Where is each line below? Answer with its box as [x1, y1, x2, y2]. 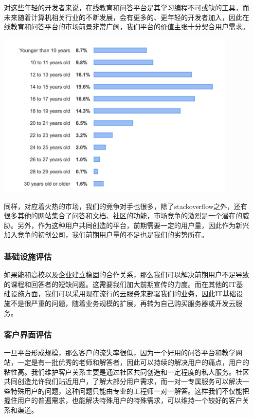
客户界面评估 [4, 328, 52, 341]
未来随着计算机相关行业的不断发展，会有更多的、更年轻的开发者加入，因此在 [4, 12, 249, 22]
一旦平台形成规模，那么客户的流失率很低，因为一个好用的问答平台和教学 [4, 347, 235, 358]
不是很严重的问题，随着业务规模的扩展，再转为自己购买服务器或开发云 [10, 298, 235, 308]
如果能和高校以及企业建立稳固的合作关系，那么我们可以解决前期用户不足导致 [4, 269, 249, 280]
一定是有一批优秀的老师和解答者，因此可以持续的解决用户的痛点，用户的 [17, 357, 249, 367]
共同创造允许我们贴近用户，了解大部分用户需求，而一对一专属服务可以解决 [4, 376, 242, 386]
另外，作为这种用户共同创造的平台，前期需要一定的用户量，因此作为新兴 [17, 220, 249, 230]
